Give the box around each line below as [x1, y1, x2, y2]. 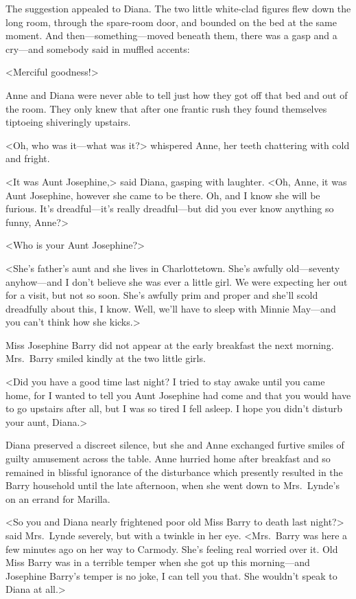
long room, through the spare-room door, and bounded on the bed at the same [5, 14, 337, 29]
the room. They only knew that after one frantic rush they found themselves [5, 101, 327, 115]
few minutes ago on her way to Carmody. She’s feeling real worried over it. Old [5, 541, 338, 556]
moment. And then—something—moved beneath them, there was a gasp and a [5, 28, 337, 43]
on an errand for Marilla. [5, 491, 110, 506]
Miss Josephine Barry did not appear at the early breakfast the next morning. [5, 337, 334, 352]
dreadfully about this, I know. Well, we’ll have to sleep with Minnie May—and [5, 301, 336, 315]
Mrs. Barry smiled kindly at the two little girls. [5, 351, 206, 365]
